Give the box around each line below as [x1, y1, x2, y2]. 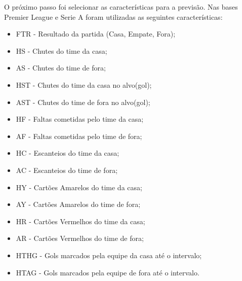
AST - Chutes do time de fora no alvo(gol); [16, 96, 150, 107]
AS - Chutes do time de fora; [16, 62, 106, 73]
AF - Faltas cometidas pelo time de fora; [16, 130, 142, 141]
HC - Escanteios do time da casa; [16, 148, 119, 158]
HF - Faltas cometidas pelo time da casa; [16, 114, 144, 124]
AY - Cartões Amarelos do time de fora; [16, 199, 141, 209]
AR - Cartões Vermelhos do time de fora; [16, 233, 144, 243]
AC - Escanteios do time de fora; [16, 164, 118, 175]
